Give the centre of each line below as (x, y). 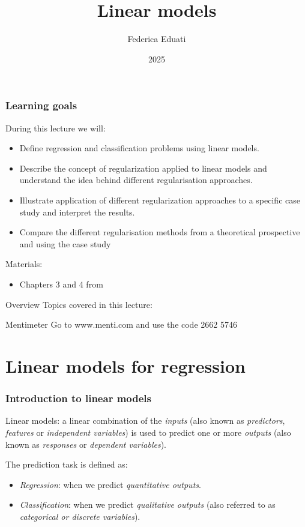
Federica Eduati (157, 39)
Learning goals (41, 105)
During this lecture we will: (56, 128)
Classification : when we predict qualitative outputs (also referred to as (147, 504)
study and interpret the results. (77, 212)
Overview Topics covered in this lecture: (79, 304)
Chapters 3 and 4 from (61, 284)
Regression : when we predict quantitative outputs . (110, 484)
